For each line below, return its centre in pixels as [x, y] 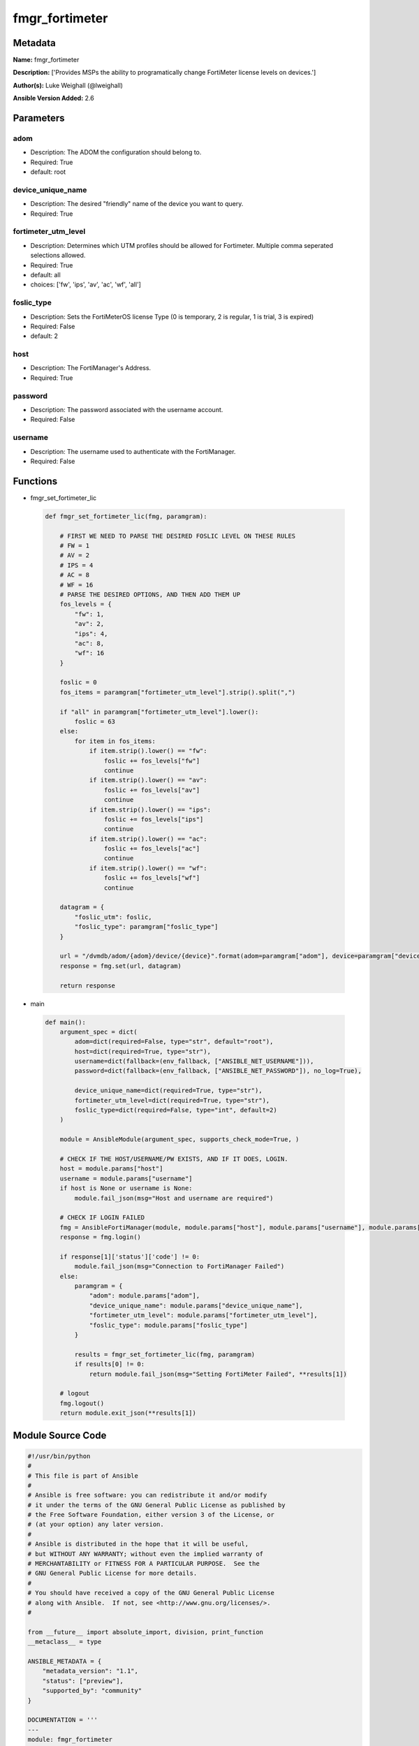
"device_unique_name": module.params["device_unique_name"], [196, 1305]
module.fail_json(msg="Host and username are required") [174, 1198]
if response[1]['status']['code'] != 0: [130, 1256]
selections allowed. [58, 256]
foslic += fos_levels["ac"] [152, 849]
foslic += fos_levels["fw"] [152, 761]
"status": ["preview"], [83, 1681]
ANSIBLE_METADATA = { [65, 1661]
